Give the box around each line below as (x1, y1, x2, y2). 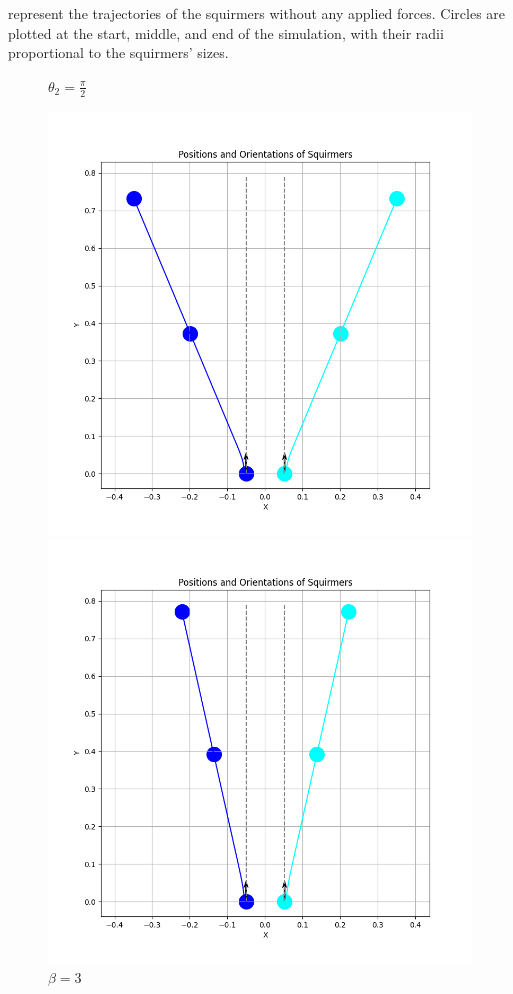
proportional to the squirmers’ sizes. (8, 42, 229, 63)
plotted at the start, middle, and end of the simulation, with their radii (8, 22, 444, 43)
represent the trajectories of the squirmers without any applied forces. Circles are (8, 3, 506, 23)
